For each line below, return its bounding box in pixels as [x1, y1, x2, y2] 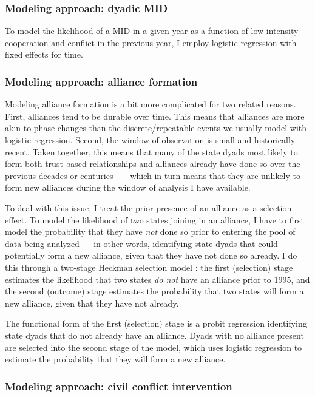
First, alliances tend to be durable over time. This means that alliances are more [5, 109, 305, 122]
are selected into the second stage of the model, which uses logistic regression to [5, 341, 302, 353]
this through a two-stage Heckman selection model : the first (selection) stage [5, 260, 293, 273]
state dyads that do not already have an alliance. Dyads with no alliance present [5, 328, 304, 341]
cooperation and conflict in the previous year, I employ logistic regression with [5, 36, 297, 49]
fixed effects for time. [5, 48, 83, 61]
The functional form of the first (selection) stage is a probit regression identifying [5, 317, 307, 330]
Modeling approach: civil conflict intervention [5, 378, 232, 393]
